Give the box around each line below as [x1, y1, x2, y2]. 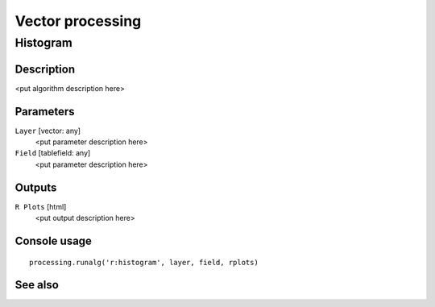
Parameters [14, 105, 75, 118]
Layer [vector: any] [14, 126, 81, 135]
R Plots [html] [14, 201, 67, 211]
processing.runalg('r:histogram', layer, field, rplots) [29, 258, 259, 267]
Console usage [14, 234, 93, 247]
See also [14, 278, 60, 292]
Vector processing [14, 12, 142, 30]
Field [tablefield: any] [14, 148, 91, 158]
